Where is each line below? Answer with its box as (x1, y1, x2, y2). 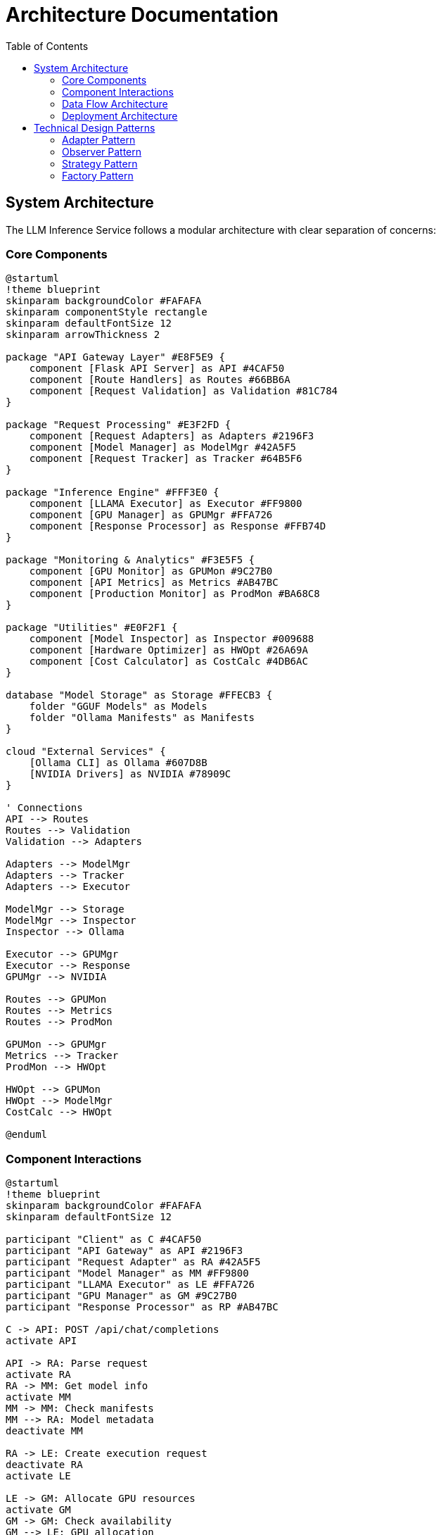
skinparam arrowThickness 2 (6, 329, 160, 341)
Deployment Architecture (62, 109, 178, 122)
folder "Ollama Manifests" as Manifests (29, 712, 255, 724)
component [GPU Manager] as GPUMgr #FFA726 (29, 509, 273, 521)
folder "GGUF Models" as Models (29, 701, 207, 713)
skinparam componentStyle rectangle (6, 306, 207, 318)
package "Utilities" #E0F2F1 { (6, 622, 178, 634)
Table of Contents (6, 39, 89, 52)
